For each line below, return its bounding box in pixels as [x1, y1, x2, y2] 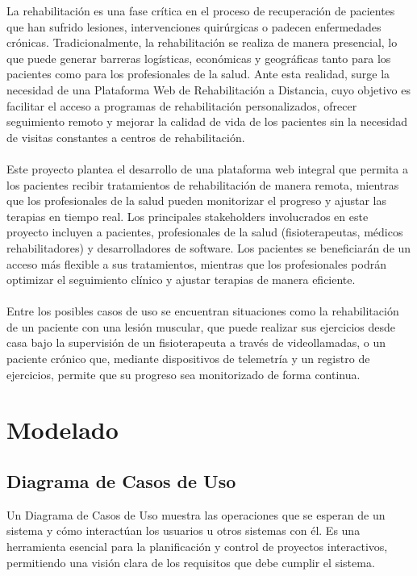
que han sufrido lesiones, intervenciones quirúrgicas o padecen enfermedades [6, 18, 382, 35]
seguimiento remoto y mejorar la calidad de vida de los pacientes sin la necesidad [6, 113, 408, 130]
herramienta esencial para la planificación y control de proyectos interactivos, [6, 538, 388, 555]
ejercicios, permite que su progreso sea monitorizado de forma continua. [6, 365, 361, 382]
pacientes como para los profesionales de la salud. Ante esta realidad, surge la [6, 65, 390, 82]
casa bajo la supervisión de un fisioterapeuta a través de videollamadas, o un [6, 334, 386, 351]
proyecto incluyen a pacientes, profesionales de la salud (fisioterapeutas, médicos [6, 223, 403, 240]
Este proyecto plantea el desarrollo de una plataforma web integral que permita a [6, 160, 408, 177]
